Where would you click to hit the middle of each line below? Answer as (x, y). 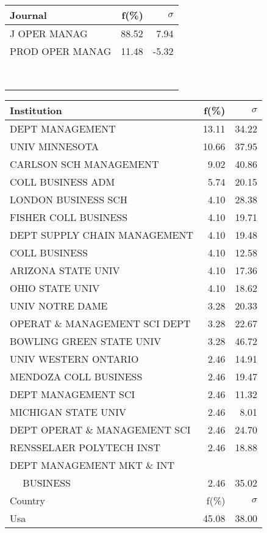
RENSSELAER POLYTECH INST (85, 447)
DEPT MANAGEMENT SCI (73, 394)
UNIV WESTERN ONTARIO (74, 359)
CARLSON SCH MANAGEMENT (84, 164)
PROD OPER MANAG (61, 51)
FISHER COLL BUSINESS (69, 217)
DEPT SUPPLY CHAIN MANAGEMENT (102, 235)
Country (27, 500)
